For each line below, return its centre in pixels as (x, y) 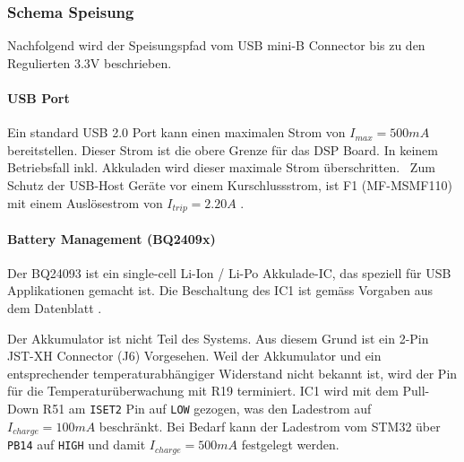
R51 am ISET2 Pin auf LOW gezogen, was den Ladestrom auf (207, 408)
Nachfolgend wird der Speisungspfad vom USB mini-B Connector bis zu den (216, 45)
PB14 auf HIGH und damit (77, 445)
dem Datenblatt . (55, 308)
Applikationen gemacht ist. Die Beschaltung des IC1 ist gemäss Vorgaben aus (220, 290)
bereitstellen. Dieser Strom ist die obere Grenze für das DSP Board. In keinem (223, 149)
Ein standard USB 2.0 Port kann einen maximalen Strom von (176, 132)
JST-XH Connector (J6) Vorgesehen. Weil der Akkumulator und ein (194, 356)
